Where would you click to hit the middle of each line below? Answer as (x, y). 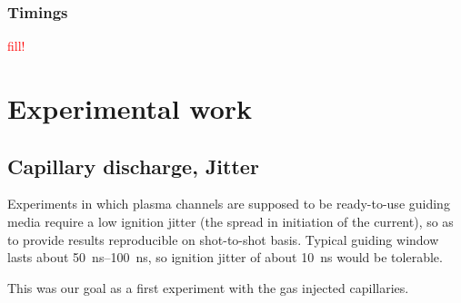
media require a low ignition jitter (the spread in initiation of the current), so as (230, 221)
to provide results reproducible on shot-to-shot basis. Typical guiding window (223, 239)
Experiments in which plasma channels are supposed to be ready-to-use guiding (229, 204)
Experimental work (130, 108)
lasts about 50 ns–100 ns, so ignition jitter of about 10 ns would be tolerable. (225, 257)
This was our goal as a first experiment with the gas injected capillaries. (208, 287)
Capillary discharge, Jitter (133, 166)
